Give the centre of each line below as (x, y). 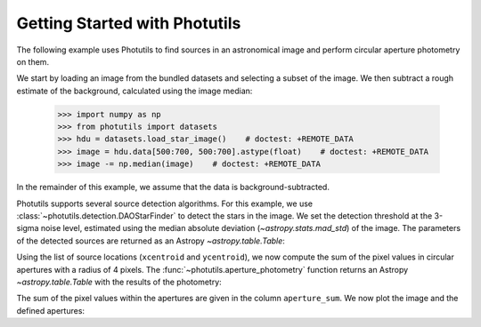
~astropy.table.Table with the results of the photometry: (119, 282)
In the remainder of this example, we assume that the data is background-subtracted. (173, 187)
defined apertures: (50, 310)
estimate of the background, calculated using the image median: (135, 91)
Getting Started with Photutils (129, 23)
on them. (33, 61)
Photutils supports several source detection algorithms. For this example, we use (165, 203)
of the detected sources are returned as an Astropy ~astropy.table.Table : (151, 241)
